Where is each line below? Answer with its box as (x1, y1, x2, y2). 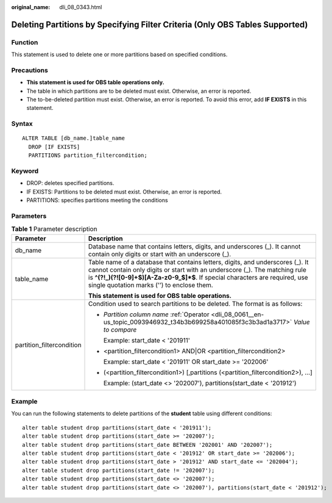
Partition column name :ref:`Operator (104, 310, 210, 319)
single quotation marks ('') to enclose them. (88, 281, 213, 289)
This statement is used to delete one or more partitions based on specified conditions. (11, 51, 228, 58)
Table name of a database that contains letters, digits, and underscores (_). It (88, 258, 309, 266)
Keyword (11, 167, 39, 175)
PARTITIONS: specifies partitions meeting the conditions (26, 197, 168, 204)
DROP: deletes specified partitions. (26, 179, 115, 187)
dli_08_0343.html (59, 4, 102, 10)
